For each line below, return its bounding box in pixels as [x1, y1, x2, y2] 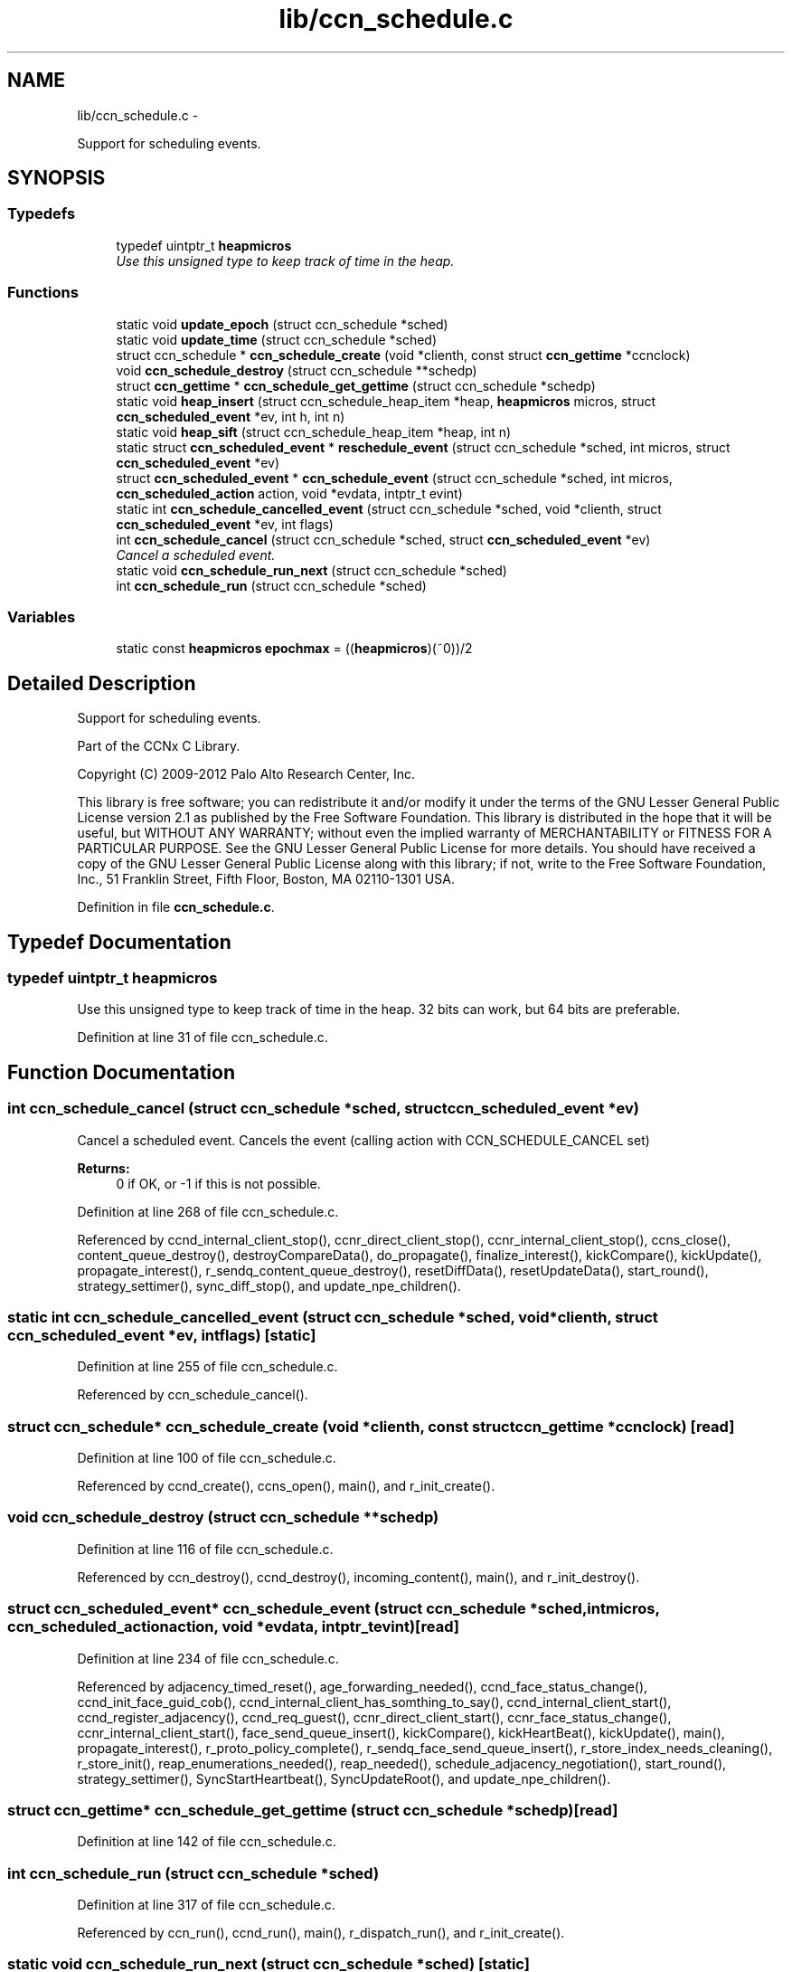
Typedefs [7, 204, 76, 223]
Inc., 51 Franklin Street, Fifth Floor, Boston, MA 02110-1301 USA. [77, 871, 455, 887]
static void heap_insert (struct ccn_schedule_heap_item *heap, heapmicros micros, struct [116, 393, 656, 409]
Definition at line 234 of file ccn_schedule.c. [77, 1650, 339, 1666]
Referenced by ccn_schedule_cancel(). [77, 1387, 308, 1403]
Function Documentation [7, 1060, 235, 1084]
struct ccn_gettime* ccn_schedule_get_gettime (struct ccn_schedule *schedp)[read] [7, 1800, 618, 1819]
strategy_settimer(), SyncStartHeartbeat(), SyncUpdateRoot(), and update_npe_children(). [77, 1770, 611, 1787]
